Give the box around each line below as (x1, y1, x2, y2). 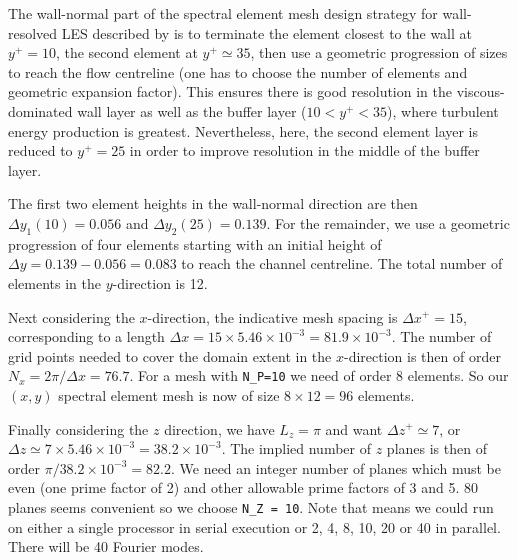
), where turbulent (387, 100, 499, 121)
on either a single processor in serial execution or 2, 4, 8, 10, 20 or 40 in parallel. (8, 516, 501, 537)
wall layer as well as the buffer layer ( (77, 100, 307, 121)
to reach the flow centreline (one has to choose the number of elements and (8, 61, 468, 82)
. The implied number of (221, 438, 372, 459)
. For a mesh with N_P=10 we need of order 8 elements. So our (129, 365, 509, 386)
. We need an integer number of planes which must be (170, 457, 501, 478)
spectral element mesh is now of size (58, 384, 280, 405)
